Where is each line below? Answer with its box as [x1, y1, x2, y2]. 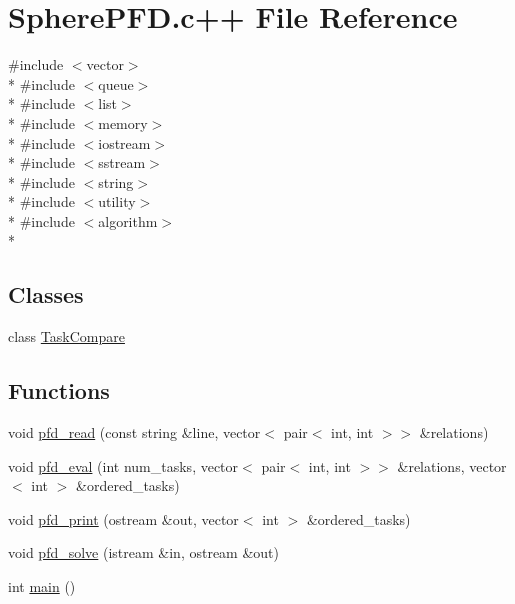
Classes [8, 279, 84, 310]
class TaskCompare [8, 326, 125, 347]
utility [98, 191, 136, 212]
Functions [8, 375, 110, 406]
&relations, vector [397, 455, 507, 476]
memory [98, 112, 148, 133]
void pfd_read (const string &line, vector [8, 422, 261, 443]
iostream [98, 132, 151, 153]
